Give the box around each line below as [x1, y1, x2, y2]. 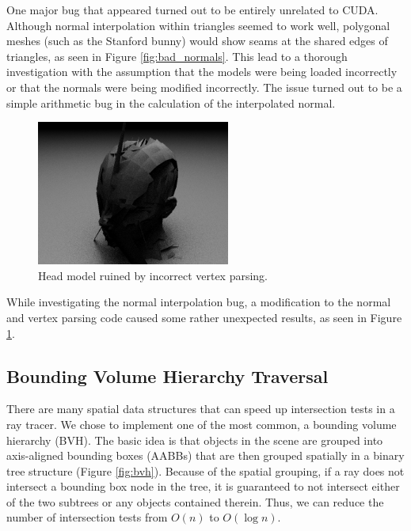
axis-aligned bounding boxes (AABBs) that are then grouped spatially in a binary [6, 447, 405, 464]
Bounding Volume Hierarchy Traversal [6, 363, 329, 388]
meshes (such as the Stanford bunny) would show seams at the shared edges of [6, 32, 388, 49]
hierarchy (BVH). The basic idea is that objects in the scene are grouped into [6, 431, 383, 448]
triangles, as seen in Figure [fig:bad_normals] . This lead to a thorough [6, 47, 348, 64]
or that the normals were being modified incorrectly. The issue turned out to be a [6, 78, 402, 95]
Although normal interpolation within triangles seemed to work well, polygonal [6, 17, 390, 33]
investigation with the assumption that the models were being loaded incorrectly [6, 63, 398, 80]
